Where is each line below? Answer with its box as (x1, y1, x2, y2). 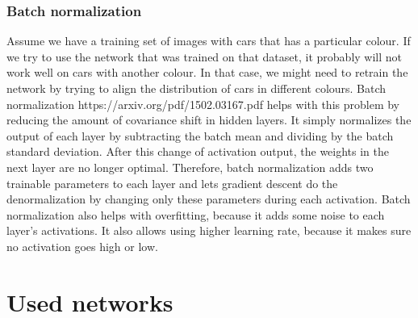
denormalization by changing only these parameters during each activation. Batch (6, 190, 411, 207)
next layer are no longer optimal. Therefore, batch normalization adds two (6, 158, 374, 175)
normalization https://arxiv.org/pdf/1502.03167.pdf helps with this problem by (6, 95, 399, 112)
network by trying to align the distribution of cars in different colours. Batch (6, 80, 387, 96)
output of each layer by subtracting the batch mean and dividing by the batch (6, 127, 394, 144)
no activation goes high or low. (6, 237, 158, 254)
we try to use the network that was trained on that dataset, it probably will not (6, 48, 402, 65)
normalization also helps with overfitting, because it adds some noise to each (6, 206, 385, 223)
